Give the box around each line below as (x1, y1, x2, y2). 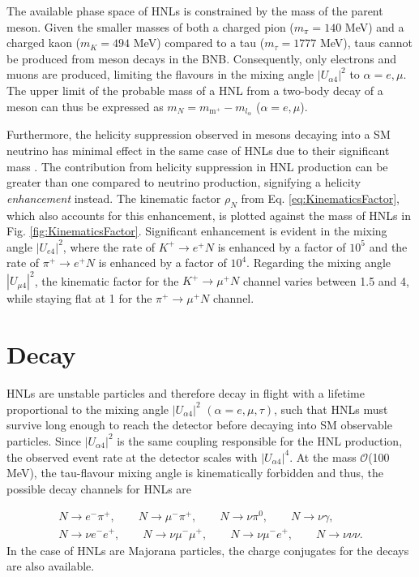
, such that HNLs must (274, 400, 388, 417)
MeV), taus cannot (319, 34, 413, 51)
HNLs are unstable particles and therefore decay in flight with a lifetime (6, 385, 365, 402)
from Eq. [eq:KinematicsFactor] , (241, 189, 400, 206)
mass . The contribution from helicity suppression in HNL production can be (6, 157, 388, 174)
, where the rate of (62, 238, 156, 255)
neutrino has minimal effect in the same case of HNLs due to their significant (6, 142, 390, 159)
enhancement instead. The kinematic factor (6, 189, 221, 206)
